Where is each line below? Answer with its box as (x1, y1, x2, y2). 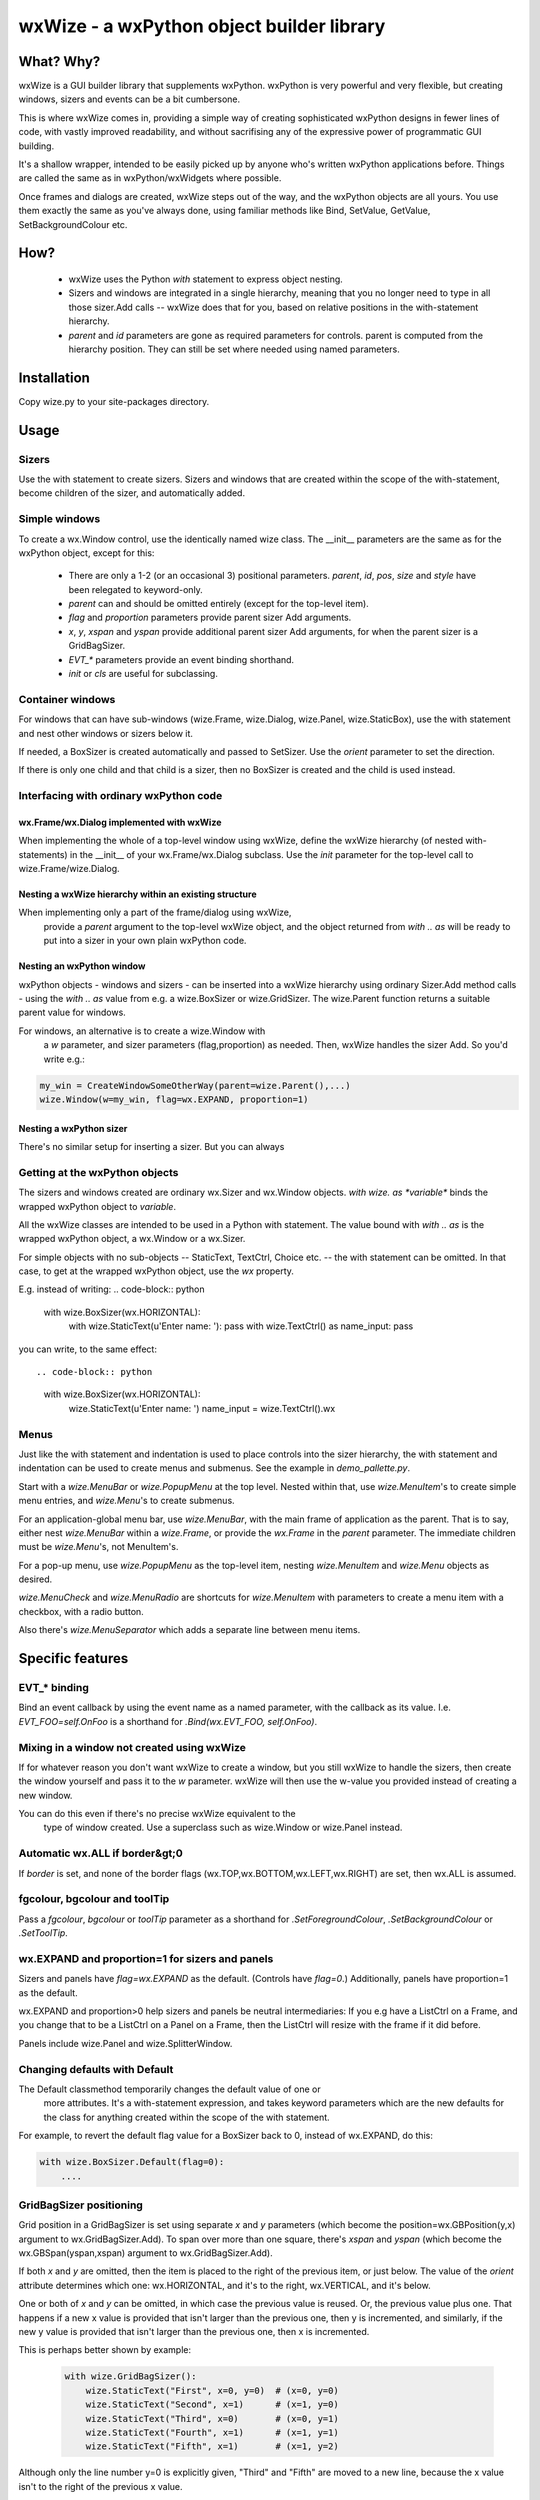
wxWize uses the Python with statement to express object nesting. (68, 273, 344, 285)
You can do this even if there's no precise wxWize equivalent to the (18, 1808, 296, 1820)
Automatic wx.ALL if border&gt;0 (18, 1846, 184, 1860)
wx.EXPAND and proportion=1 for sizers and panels (18, 1951, 274, 1965)
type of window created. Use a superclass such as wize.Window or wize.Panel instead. (43, 1821, 403, 1834)
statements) (18, 848, 69, 860)
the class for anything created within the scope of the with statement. (43, 2111, 330, 2123)
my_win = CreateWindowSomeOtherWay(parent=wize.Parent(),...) (39, 1080, 351, 1091)
